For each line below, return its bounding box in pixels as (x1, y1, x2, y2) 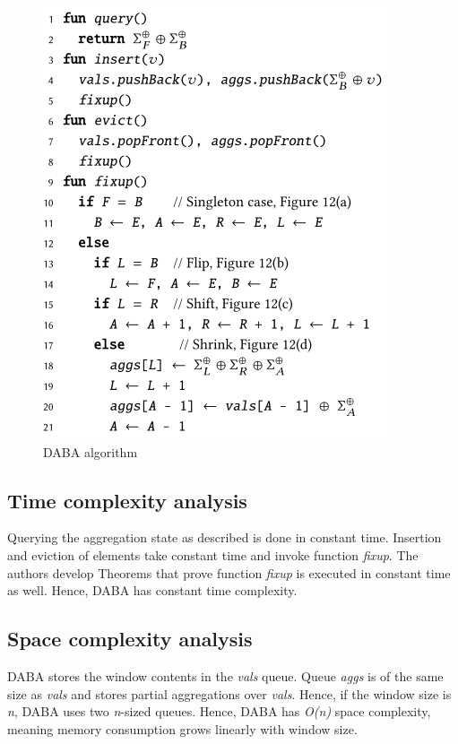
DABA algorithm (43, 442, 138, 461)
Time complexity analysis (7, 486, 247, 514)
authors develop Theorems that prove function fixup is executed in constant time (7, 563, 451, 582)
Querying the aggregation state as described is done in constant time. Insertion (7, 528, 442, 547)
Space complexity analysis (7, 625, 253, 653)
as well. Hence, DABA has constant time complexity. (7, 581, 298, 600)
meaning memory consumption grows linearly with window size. (7, 719, 358, 738)
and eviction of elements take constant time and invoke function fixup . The (7, 545, 419, 564)
